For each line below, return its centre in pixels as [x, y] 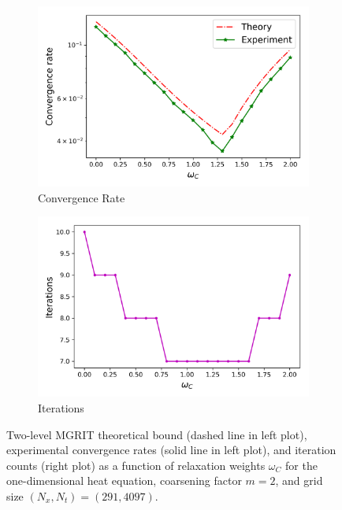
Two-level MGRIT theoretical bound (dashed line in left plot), [157, 434]
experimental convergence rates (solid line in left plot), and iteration [171, 450]
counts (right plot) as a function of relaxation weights [136, 465]
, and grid [299, 480]
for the [301, 465]
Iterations [61, 408]
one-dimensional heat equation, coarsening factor [124, 480]
